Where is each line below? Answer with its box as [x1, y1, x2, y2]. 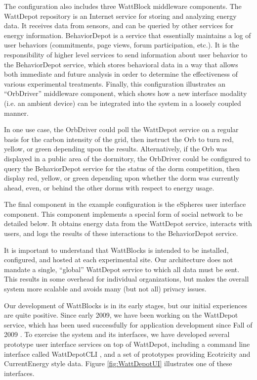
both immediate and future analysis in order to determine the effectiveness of [4, 69, 238, 79]
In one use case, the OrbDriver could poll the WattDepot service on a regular [4, 124, 239, 135]
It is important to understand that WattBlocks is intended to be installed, [4, 244, 229, 255]
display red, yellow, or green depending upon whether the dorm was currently [4, 173, 239, 183]
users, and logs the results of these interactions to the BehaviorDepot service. [4, 228, 238, 238]
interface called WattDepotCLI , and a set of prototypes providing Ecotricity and [4, 348, 251, 359]
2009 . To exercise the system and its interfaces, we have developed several [4, 329, 230, 339]
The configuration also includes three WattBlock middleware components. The [4, 1, 242, 11]
